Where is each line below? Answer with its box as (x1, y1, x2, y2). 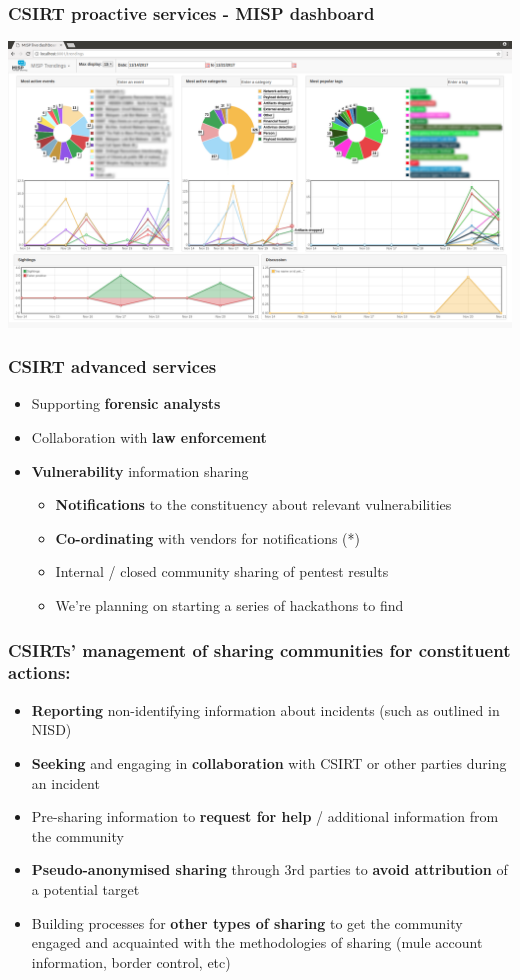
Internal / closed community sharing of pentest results (55, 561, 389, 582)
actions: (8, 660, 71, 685)
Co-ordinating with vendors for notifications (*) (55, 527, 360, 548)
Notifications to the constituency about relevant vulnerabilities (55, 494, 452, 515)
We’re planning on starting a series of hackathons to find (55, 595, 404, 616)
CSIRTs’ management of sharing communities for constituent (8, 637, 511, 662)
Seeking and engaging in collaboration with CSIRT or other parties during (31, 752, 507, 773)
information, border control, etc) (31, 951, 231, 972)
